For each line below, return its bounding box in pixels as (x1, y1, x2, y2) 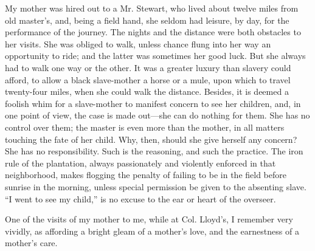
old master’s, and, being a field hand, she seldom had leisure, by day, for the (5, 13, 289, 26)
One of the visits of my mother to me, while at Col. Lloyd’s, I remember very (5, 213, 293, 225)
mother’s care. (5, 236, 58, 249)
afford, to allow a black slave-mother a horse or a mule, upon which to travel (5, 73, 291, 86)
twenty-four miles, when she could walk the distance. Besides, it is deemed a (5, 85, 289, 98)
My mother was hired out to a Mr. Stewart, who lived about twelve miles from (5, 2, 299, 14)
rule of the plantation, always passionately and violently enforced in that (5, 156, 276, 169)
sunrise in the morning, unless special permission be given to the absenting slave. (5, 180, 306, 193)
